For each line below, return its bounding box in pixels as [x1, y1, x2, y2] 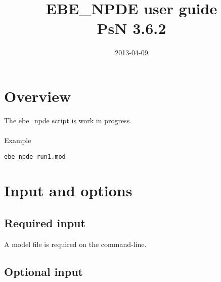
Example [4, 135, 31, 146]
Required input [4, 215, 85, 231]
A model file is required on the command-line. [4, 238, 147, 249]
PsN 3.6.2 [97, 18, 166, 39]
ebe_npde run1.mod [4, 153, 66, 160]
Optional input [4, 263, 83, 279]
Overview [4, 85, 71, 106]
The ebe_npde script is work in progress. [4, 115, 132, 125]
